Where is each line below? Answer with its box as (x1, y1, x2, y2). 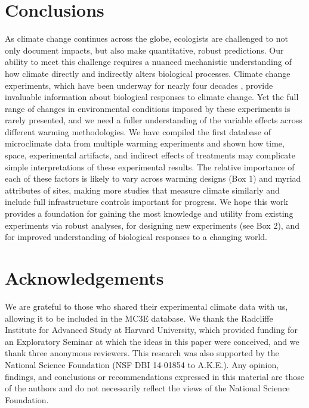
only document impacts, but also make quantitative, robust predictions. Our (5, 43, 284, 56)
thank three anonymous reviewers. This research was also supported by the (5, 347, 279, 359)
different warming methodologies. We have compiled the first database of (5, 125, 271, 138)
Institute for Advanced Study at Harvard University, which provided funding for (5, 323, 298, 336)
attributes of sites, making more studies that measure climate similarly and (5, 183, 280, 196)
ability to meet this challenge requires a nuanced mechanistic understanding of (5, 55, 292, 68)
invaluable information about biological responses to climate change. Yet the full (5, 91, 299, 103)
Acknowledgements (5, 266, 164, 289)
